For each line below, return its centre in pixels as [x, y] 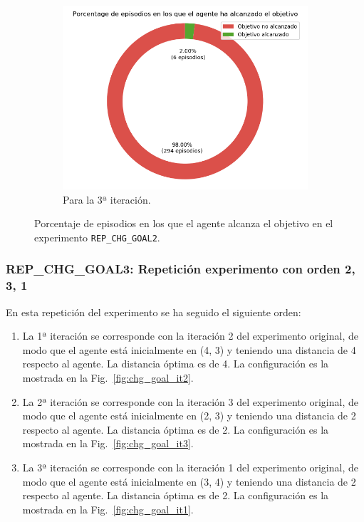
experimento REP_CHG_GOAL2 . [97, 237]
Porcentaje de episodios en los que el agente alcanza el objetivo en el [184, 223]
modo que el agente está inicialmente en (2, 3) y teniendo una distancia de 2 [189, 416]
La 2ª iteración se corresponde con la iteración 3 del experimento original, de [190, 401]
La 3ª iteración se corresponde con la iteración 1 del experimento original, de [190, 467]
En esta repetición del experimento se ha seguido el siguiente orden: [154, 312]
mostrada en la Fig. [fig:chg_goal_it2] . [108, 377]
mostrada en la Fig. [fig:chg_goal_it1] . [108, 509]
